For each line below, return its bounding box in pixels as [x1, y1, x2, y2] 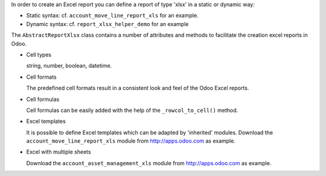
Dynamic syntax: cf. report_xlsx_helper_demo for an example [26, 20, 189, 27]
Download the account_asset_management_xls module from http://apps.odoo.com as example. [26, 159, 272, 166]
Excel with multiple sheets [26, 148, 91, 155]
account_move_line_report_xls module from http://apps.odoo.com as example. [26, 137, 235, 145]
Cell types [26, 51, 51, 58]
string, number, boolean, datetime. [26, 62, 112, 70]
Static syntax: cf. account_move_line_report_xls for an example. [26, 12, 199, 19]
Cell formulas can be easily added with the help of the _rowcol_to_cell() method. [26, 106, 238, 114]
